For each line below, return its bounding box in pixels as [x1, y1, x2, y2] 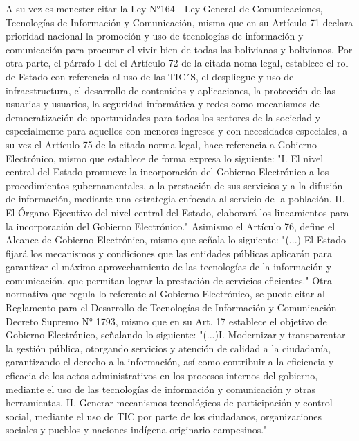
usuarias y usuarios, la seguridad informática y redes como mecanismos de [6, 96, 320, 111]
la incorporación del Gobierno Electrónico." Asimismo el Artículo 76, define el [6, 218, 335, 233]
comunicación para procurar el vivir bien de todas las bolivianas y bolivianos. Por [6, 42, 353, 56]
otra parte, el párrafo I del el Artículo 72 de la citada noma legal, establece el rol [6, 55, 349, 70]
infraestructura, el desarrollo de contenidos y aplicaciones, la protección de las [6, 83, 336, 97]
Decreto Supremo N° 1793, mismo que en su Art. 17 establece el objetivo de [6, 313, 327, 328]
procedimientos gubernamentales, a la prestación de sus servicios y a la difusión [6, 178, 343, 192]
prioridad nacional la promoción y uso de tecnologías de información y [6, 28, 304, 43]
